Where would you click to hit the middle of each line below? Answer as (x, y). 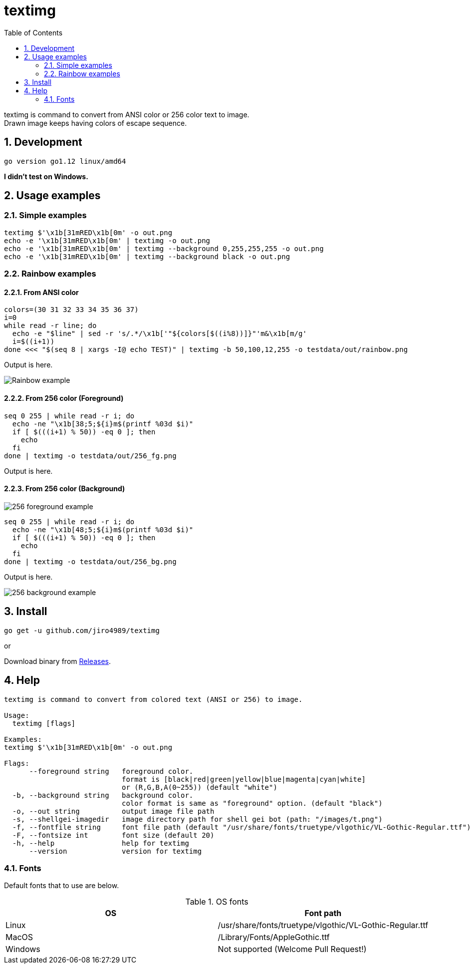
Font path (323, 913)
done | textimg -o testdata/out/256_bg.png (90, 561)
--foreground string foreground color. (111, 771)
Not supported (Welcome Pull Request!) (292, 949)
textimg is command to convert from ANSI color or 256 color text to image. (127, 114)
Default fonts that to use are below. (62, 886)
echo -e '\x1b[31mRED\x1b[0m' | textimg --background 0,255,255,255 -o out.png (164, 248)
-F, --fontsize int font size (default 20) (113, 835)
